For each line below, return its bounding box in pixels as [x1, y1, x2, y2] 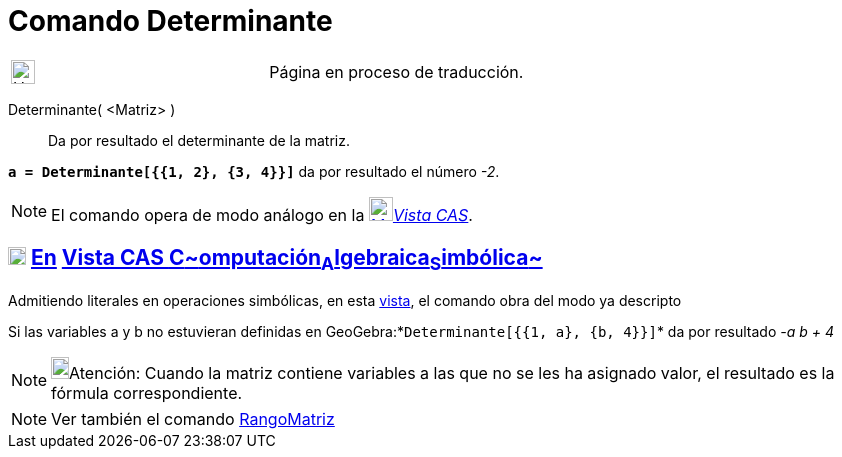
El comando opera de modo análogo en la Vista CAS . [51, 204, 473, 225]
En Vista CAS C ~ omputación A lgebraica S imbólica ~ [30, 245, 543, 275]
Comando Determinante [8, 4, 333, 38]
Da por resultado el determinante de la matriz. [48, 131, 351, 149]
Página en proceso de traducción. [269, 61, 524, 82]
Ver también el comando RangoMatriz [51, 408, 335, 429]
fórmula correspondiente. [51, 382, 243, 403]
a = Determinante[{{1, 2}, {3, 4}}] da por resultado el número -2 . [8, 162, 500, 180]
